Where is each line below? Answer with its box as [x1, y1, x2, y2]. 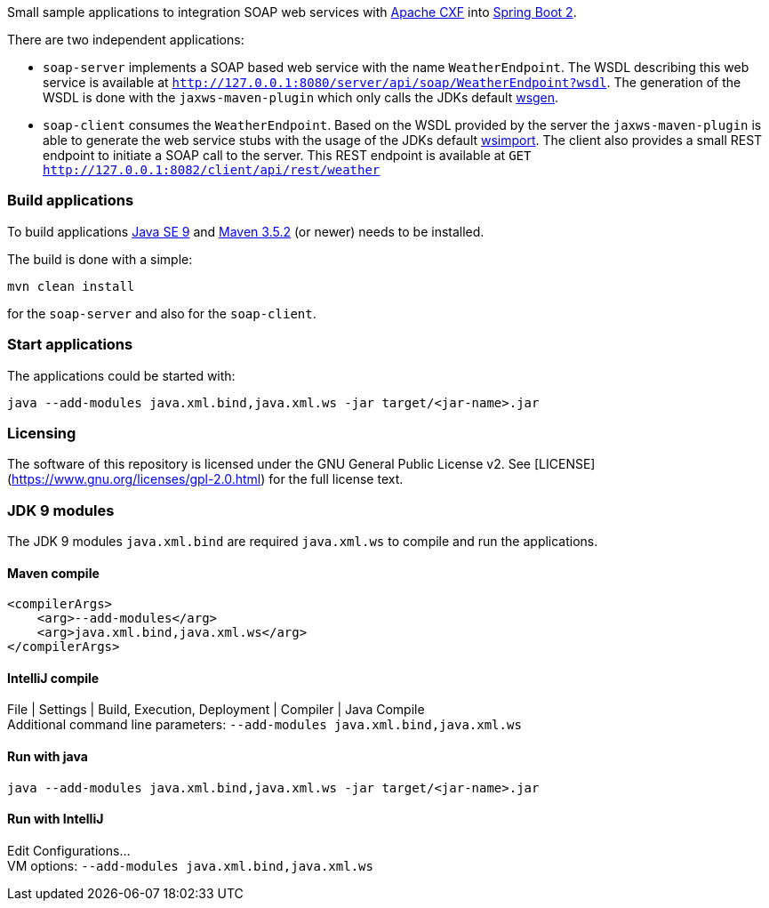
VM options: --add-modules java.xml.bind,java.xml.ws [7, 857, 373, 873]
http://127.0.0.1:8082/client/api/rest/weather [43, 163, 380, 177]
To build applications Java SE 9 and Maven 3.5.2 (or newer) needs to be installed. [7, 223, 485, 239]
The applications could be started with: [7, 367, 236, 383]
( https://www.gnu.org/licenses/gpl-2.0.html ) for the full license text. [7, 471, 404, 487]
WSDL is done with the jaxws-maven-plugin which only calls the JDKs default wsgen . [43, 90, 559, 105]
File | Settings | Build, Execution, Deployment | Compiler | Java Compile [7, 702, 425, 718]
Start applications [7, 335, 133, 354]
